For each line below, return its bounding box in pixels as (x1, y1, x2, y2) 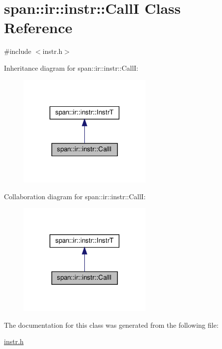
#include (4, 46, 32, 56)
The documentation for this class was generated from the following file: (4, 319, 219, 330)
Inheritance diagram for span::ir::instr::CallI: (4, 62, 139, 73)
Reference (4, 17, 73, 38)
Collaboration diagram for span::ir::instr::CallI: (4, 191, 146, 201)
